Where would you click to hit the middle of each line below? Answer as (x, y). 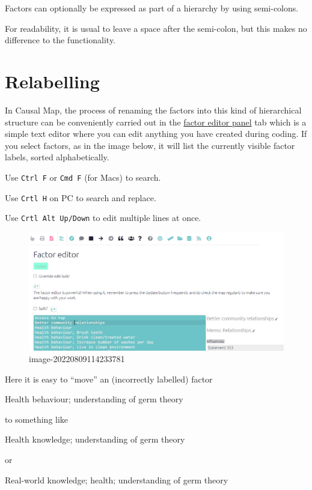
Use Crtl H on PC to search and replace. (81, 197)
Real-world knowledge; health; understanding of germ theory (117, 479)
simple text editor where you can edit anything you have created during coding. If (156, 134)
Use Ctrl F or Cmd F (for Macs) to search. (83, 177)
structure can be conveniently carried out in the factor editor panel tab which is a (156, 122)
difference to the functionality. (60, 40)
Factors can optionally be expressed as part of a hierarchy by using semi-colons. (152, 8)
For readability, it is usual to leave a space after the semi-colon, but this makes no (156, 28)
